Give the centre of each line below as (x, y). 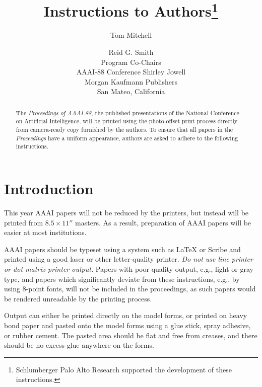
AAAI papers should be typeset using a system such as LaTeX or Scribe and (122, 249)
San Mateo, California (131, 91)
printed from (24, 222)
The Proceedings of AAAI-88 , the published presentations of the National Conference (127, 112)
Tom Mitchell (131, 35)
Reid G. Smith (131, 52)
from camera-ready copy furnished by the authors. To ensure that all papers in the (124, 130)
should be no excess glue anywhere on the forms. (79, 345)
